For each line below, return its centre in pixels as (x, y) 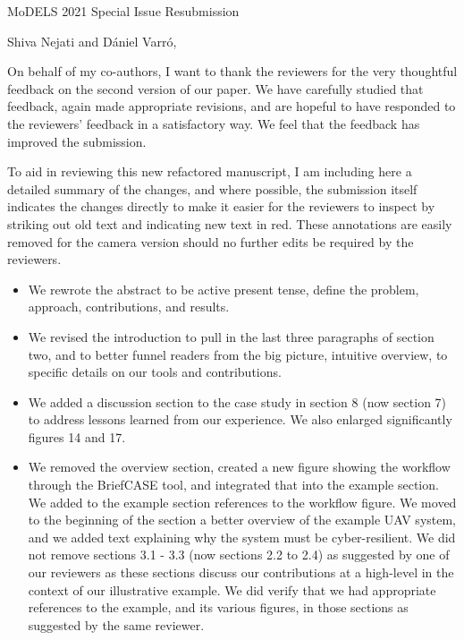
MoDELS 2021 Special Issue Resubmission (123, 11)
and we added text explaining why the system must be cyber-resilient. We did (242, 537)
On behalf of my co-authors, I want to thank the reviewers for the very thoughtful (232, 71)
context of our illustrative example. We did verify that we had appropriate (232, 589)
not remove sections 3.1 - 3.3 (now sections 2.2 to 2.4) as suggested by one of (239, 555)
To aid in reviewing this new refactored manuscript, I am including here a (210, 171)
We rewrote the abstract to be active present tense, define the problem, (224, 289)
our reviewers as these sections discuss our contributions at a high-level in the (241, 572)
